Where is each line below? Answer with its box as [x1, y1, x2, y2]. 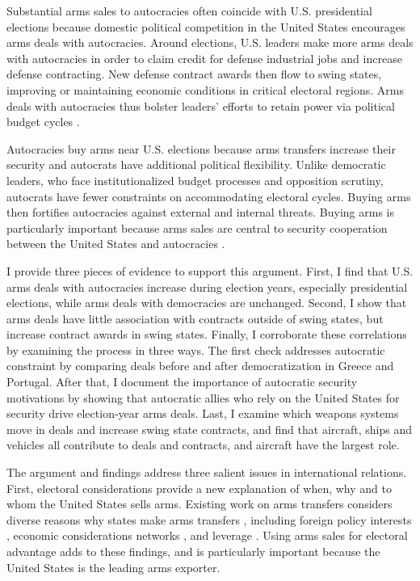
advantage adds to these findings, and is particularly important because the [6, 543, 380, 559]
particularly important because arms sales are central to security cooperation [6, 219, 388, 236]
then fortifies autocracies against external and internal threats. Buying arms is [6, 204, 395, 221]
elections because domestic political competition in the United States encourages [6, 18, 405, 35]
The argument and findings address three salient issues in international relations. [6, 464, 407, 481]
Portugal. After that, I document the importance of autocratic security [6, 373, 358, 390]
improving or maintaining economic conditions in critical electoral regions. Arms [6, 81, 405, 98]
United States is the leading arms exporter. [6, 558, 220, 575]
